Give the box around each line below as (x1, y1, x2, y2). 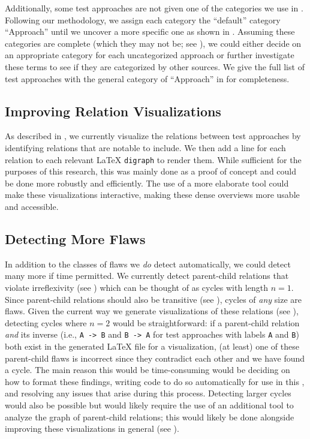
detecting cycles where (5, 316, 87, 329)
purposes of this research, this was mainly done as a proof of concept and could (5, 165, 297, 178)
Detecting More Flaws (5, 229, 146, 248)
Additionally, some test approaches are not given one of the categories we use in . (5, 2, 303, 14)
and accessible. (5, 200, 59, 212)
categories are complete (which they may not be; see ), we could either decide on (5, 37, 302, 49)
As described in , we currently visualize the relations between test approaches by (5, 130, 301, 142)
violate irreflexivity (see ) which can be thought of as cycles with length (5, 281, 268, 293)
